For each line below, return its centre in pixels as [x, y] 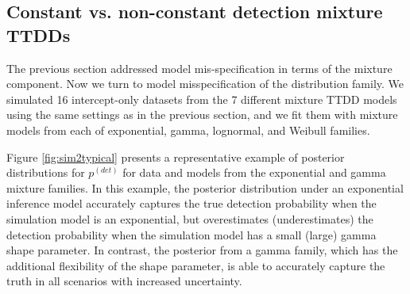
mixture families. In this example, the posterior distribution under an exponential [205, 187]
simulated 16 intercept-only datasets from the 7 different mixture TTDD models [202, 99]
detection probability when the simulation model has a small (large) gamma [191, 234]
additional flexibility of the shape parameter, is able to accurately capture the [196, 265]
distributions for [46, 172]
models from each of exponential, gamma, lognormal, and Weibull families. [188, 130]
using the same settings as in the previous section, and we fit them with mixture [202, 115]
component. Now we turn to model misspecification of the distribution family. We [205, 84]
